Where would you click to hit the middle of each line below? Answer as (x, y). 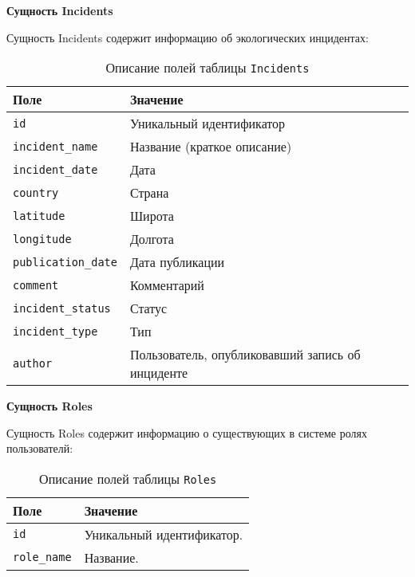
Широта (152, 216)
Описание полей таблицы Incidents (207, 68)
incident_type (55, 331)
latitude (39, 216)
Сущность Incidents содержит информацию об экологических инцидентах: (188, 37)
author (33, 364)
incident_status (62, 308)
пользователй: (40, 448)
